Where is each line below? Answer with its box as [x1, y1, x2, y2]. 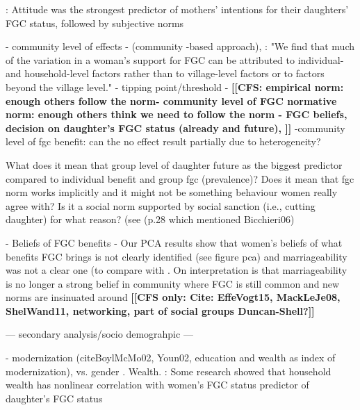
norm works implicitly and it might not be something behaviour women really [6, 185, 338, 199]
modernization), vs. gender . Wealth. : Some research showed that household [6, 363, 332, 378]
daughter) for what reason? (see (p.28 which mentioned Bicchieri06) [6, 212, 295, 227]
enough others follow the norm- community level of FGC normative [6, 93, 337, 108]
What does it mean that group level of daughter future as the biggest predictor [6, 157, 343, 172]
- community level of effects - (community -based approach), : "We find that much [6, 39, 354, 54]
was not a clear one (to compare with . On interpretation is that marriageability [6, 263, 347, 277]
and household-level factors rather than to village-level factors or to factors [6, 66, 325, 81]
